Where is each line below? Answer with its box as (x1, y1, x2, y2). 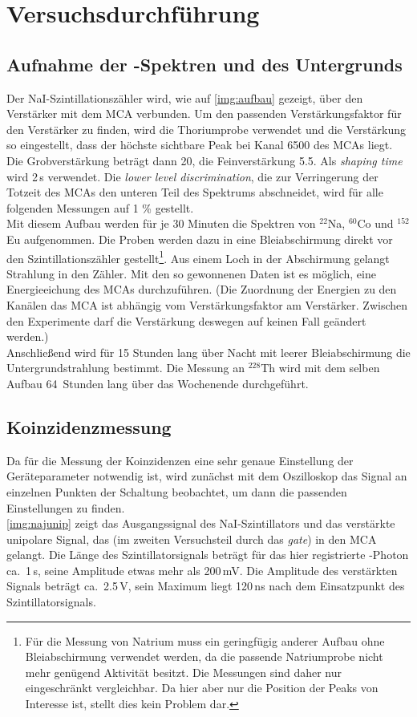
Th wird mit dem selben (261, 359, 380, 376)
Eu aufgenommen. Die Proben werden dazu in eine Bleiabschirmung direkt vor (6, 230, 393, 247)
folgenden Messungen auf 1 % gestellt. (6, 199, 194, 216)
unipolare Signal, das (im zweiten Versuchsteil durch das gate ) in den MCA (6, 530, 377, 547)
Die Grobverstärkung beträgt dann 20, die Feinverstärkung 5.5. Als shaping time (6, 152, 403, 168)
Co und (357, 215, 394, 232)
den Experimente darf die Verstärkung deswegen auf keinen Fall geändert (6, 312, 366, 329)
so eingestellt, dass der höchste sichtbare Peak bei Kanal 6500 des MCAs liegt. (6, 136, 393, 153)
